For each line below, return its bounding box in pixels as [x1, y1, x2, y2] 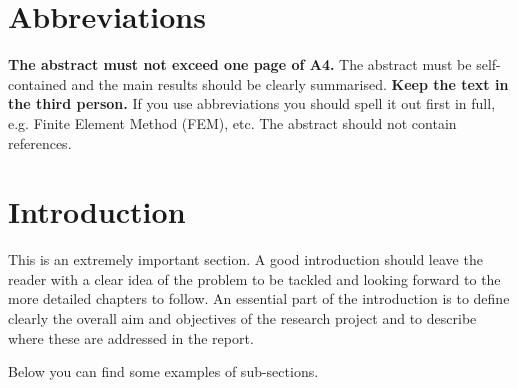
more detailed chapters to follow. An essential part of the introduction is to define [8, 288, 510, 309]
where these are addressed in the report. [8, 327, 254, 348]
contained [8, 73, 67, 94]
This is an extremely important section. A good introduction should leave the [8, 249, 483, 270]
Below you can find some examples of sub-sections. [8, 361, 319, 382]
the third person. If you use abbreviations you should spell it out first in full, [8, 93, 496, 114]
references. [8, 132, 72, 153]
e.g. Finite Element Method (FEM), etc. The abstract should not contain [8, 112, 457, 133]
